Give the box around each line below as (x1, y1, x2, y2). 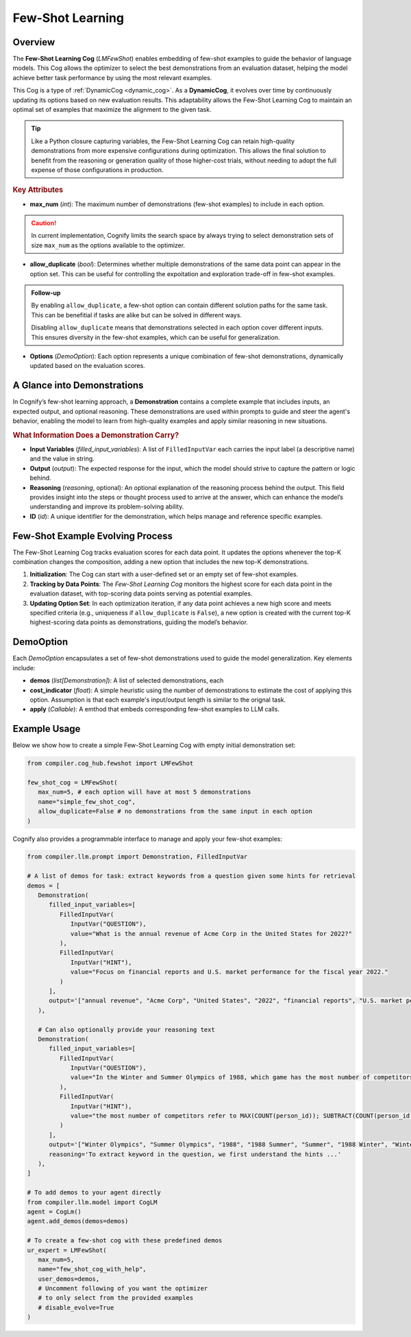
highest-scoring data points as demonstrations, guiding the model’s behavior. (29, 618, 248, 626)
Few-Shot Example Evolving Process (12, 530, 173, 541)
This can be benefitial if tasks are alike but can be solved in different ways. (31, 310, 242, 319)
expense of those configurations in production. (31, 165, 164, 174)
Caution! (31, 219, 57, 228)
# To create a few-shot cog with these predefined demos (27, 1237, 223, 1244)
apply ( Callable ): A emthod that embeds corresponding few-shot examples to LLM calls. (29, 705, 280, 713)
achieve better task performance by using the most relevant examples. (12, 73, 212, 82)
